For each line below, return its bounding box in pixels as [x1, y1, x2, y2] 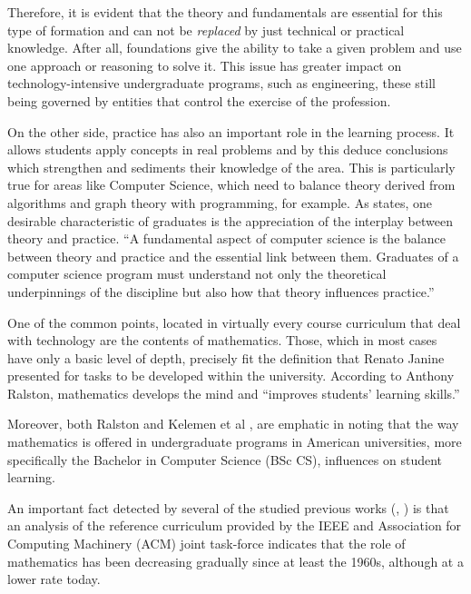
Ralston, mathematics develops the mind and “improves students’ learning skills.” [7, 383, 460, 402]
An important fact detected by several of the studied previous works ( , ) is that [7, 498, 449, 517]
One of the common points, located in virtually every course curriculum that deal [7, 312, 461, 332]
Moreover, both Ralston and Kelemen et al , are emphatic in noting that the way [7, 414, 459, 433]
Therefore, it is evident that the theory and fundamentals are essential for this [7, 3, 443, 21]
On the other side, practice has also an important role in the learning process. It [7, 122, 455, 141]
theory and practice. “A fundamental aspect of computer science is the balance [7, 229, 446, 248]
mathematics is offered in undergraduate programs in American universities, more [7, 432, 462, 451]
